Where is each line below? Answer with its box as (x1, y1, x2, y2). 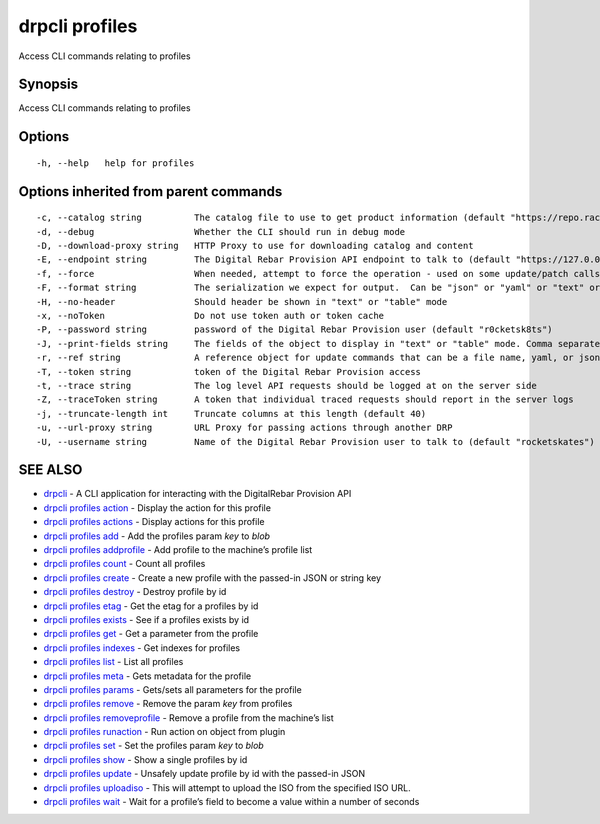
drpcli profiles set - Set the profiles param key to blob (43, 740, 264, 752)
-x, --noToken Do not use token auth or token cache (36, 310, 385, 321)
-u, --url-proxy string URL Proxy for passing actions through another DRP (36, 422, 453, 434)
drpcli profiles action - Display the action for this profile (43, 501, 272, 514)
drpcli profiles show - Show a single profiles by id (43, 753, 248, 765)
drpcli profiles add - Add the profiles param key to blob (43, 530, 270, 542)
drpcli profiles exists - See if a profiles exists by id (43, 613, 250, 625)
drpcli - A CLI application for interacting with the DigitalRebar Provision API (43, 488, 352, 500)
